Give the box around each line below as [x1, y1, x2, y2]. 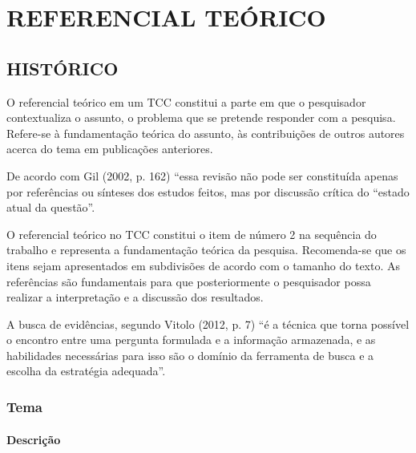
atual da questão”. [6, 199, 95, 216]
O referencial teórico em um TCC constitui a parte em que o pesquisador [6, 93, 366, 110]
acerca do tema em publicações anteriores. [6, 140, 213, 157]
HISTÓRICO [6, 55, 119, 80]
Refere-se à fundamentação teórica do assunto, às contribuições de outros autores [6, 124, 405, 141]
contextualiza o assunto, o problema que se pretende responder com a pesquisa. [6, 109, 396, 126]
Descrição [6, 431, 61, 447]
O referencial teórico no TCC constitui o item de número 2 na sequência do [6, 225, 377, 242]
